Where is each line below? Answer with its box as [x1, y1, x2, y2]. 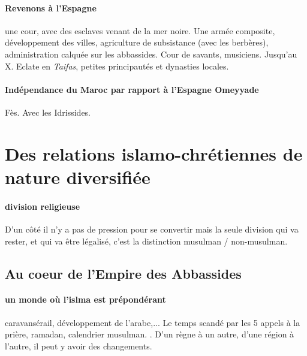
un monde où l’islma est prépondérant [5, 293, 166, 306]
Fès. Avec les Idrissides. [5, 105, 91, 118]
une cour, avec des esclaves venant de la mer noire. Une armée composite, [5, 24, 275, 37]
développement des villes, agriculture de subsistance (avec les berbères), [5, 36, 269, 49]
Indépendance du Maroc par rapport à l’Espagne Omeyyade [5, 83, 259, 95]
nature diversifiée [5, 164, 151, 189]
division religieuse [5, 200, 80, 212]
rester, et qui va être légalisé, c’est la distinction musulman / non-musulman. [5, 234, 288, 247]
